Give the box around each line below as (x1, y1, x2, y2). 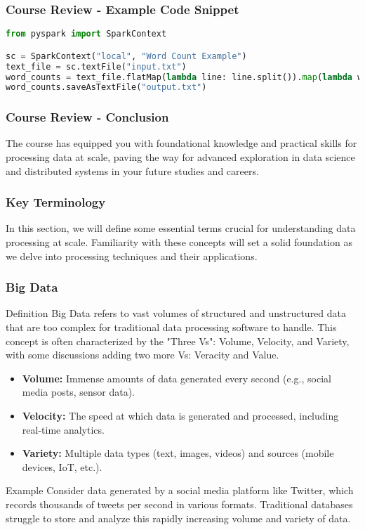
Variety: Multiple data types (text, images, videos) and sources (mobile (22, 446, 334, 460)
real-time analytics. (22, 422, 105, 437)
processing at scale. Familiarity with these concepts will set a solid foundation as (6, 235, 352, 250)
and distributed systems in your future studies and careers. (6, 163, 259, 178)
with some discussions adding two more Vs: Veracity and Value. (6, 347, 279, 362)
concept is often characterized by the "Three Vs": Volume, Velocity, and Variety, (6, 333, 350, 348)
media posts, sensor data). (22, 384, 135, 399)
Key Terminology (6, 193, 106, 211)
